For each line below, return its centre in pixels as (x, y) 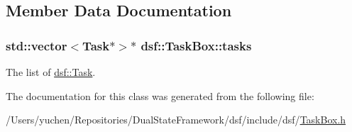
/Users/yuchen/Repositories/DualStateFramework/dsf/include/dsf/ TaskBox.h (176, 120)
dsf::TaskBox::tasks (196, 45)
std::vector (37, 45)
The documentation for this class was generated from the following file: (160, 95)
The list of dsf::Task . (51, 72)
